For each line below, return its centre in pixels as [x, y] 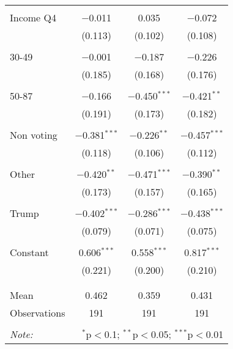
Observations [38, 313]
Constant [29, 252]
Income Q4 [33, 17]
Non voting [34, 135]
